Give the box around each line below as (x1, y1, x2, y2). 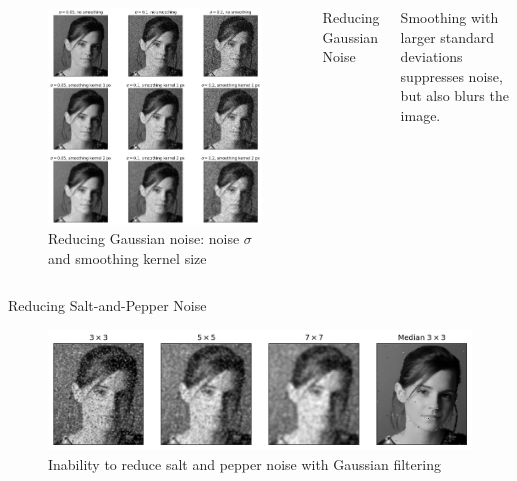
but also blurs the (400, 85, 509, 106)
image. (400, 104, 441, 125)
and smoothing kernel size (48, 247, 207, 268)
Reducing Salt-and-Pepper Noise (8, 295, 207, 316)
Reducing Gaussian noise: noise (48, 228, 240, 249)
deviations (400, 46, 463, 67)
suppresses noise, (400, 65, 503, 86)
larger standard (400, 26, 495, 47)
